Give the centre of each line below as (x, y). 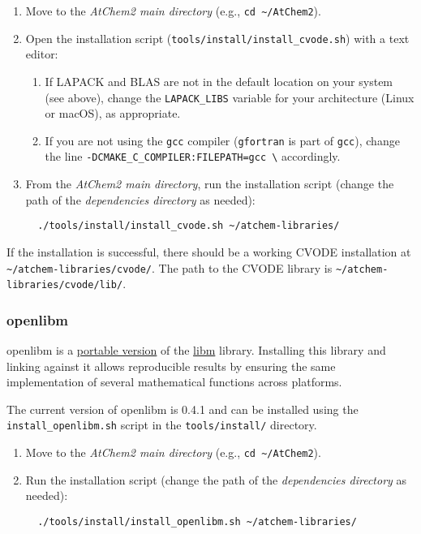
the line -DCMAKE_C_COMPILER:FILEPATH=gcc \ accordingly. (193, 156)
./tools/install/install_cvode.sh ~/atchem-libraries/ (189, 226)
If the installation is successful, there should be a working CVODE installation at (209, 251)
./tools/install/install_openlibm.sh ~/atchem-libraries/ (197, 521)
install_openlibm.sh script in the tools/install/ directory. (162, 425)
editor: (42, 54)
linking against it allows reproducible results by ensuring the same (171, 366)
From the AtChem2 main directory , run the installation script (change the (210, 184)
